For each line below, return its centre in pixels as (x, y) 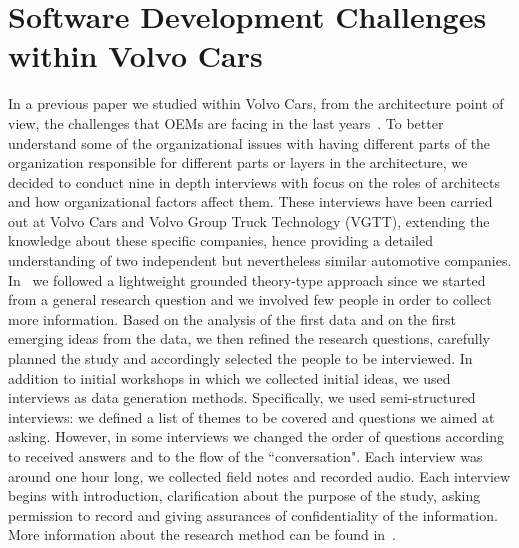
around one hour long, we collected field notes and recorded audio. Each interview (259, 475)
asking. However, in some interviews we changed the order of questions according (256, 436)
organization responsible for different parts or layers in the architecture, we (238, 162)
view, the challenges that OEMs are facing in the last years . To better (226, 122)
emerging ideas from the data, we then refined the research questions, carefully (249, 338)
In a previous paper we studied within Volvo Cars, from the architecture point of (256, 103)
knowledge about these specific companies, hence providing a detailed (220, 240)
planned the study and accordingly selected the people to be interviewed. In (240, 358)
